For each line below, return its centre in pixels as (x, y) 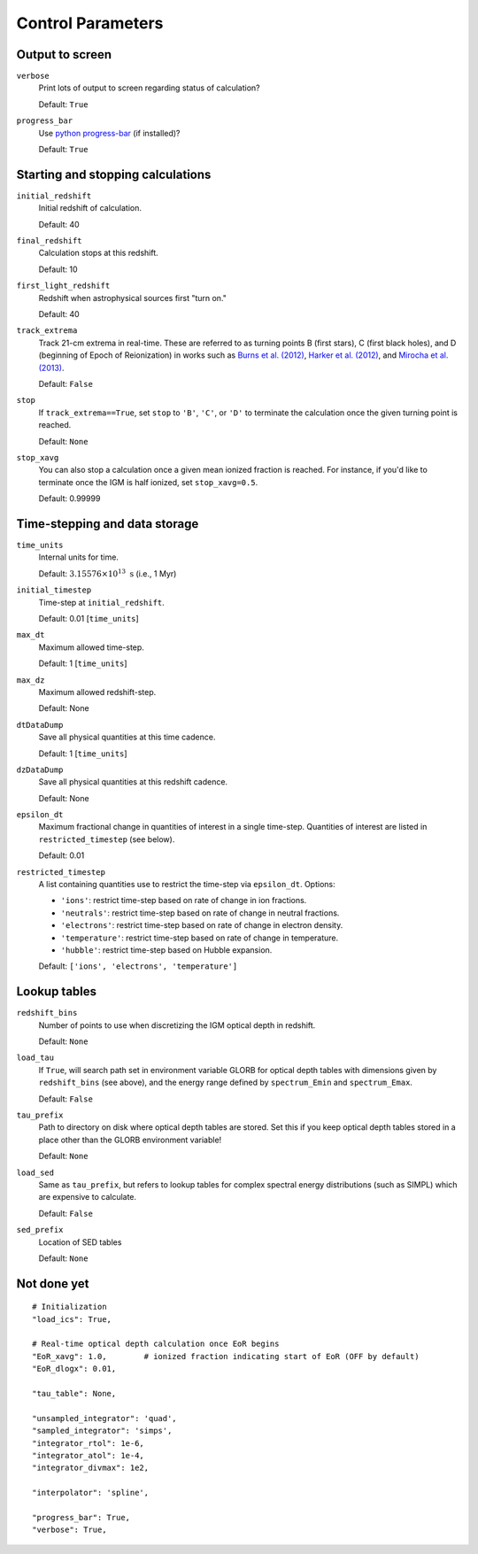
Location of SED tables (80, 1242)
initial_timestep (54, 590)
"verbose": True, (69, 1530)
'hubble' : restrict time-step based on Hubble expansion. (166, 950)
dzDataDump (40, 769)
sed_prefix (40, 1230)
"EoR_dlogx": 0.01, (74, 1369)
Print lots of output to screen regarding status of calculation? (149, 88)
